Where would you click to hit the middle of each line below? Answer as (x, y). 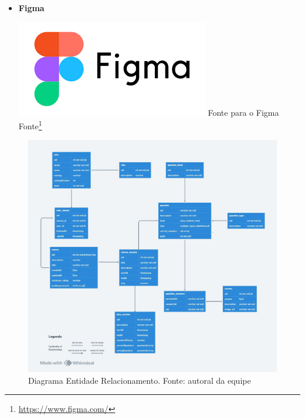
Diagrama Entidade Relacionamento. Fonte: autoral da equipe (140, 380)
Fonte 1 (30, 125)
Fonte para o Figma (243, 112)
